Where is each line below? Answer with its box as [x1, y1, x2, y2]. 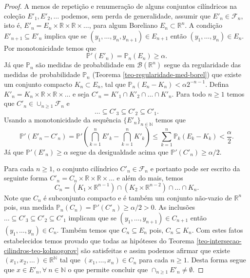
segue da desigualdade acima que [70, 147, 169, 157]
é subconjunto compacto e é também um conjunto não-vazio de [43, 192, 232, 202]
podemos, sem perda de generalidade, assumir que [61, 10, 211, 20]
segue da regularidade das [164, 60, 241, 70]
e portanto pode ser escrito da [150, 163, 240, 173]
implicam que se [68, 212, 116, 222]
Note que [4, 192, 31, 202]
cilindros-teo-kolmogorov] [4, 245, 79, 255]
